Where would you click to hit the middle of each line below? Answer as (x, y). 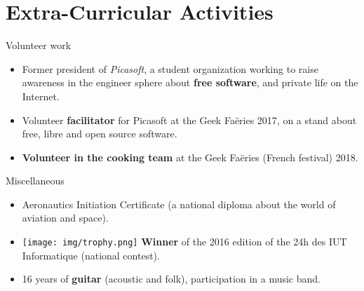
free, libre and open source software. (100, 134)
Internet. (41, 96)
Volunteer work (39, 45)
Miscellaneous (35, 181)
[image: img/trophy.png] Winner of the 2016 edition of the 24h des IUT (184, 242)
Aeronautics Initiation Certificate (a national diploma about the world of (179, 204)
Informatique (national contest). (91, 255)
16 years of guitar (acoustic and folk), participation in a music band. (171, 279)
